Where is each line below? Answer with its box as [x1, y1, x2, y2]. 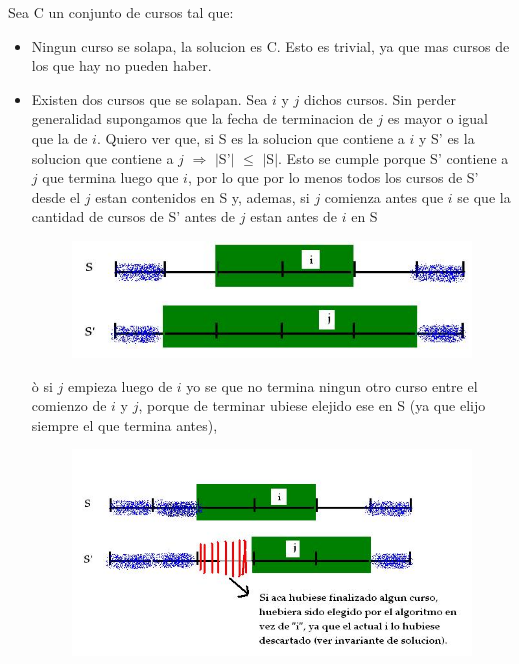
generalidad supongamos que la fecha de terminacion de [31, 108, 373, 129]
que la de [31, 127, 88, 148]
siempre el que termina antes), [31, 414, 218, 435]
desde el [31, 186, 81, 207]
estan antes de [250, 206, 338, 227]
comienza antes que [324, 186, 444, 207]
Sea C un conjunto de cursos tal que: [8, 2, 234, 22]
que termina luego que [42, 167, 179, 188]
